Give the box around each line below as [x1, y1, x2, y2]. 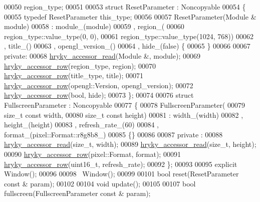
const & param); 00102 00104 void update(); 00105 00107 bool [4, 178, 196, 188]
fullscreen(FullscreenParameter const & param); [4, 188, 151, 198]
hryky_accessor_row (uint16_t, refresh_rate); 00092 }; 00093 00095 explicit [4, 158, 237, 169]
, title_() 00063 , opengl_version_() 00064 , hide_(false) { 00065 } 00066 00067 [4, 41, 250, 51]
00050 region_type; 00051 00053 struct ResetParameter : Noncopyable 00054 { [4, 2, 246, 12]
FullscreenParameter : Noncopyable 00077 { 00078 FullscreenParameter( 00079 [4, 99, 245, 110]
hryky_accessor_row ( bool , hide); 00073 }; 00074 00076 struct [4, 90, 194, 100]
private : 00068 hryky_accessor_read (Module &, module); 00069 [4, 50, 200, 61]
